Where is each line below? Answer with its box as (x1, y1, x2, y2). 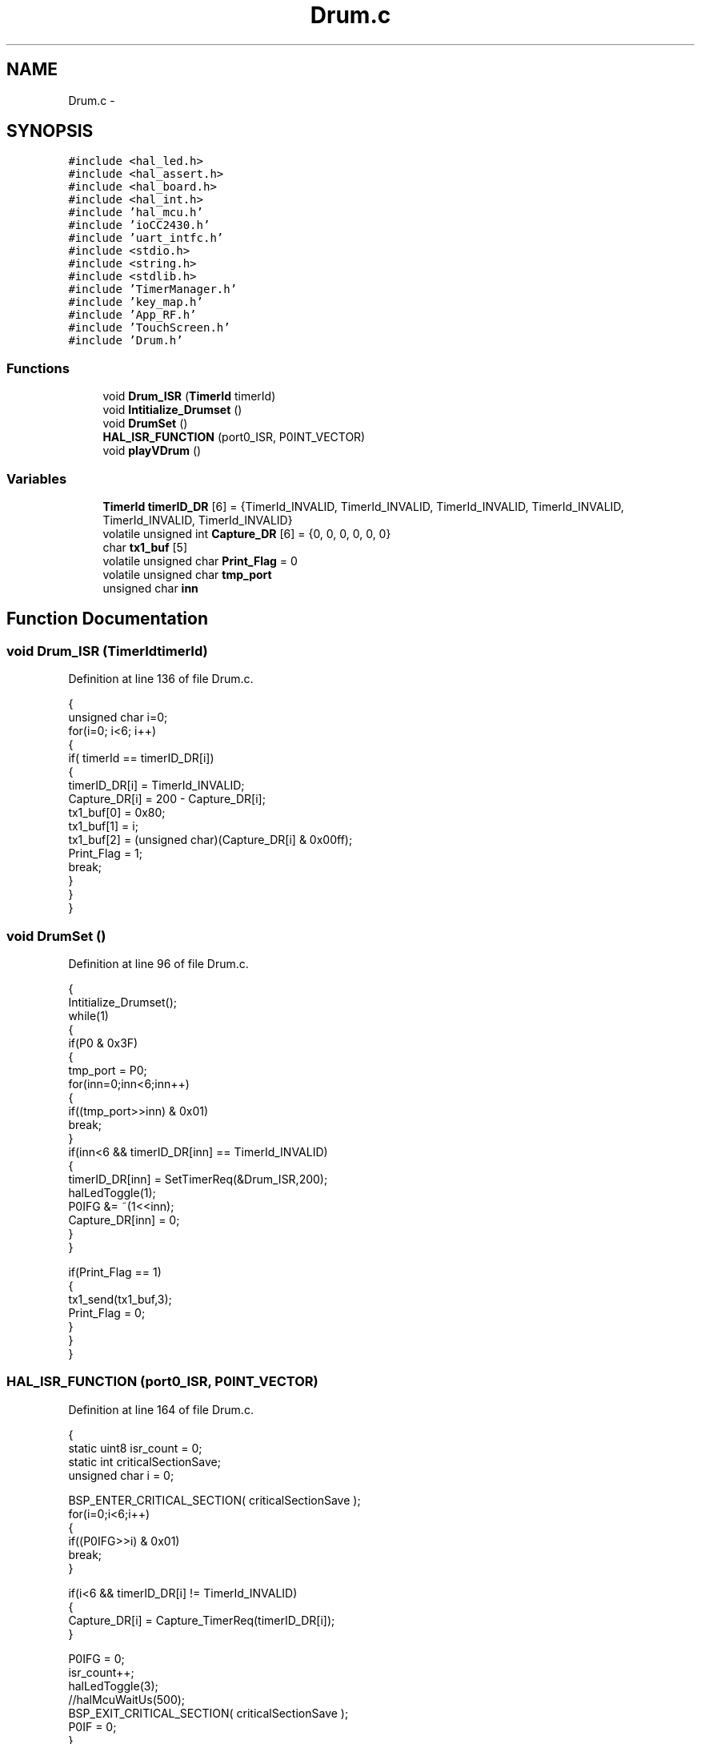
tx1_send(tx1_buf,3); (68, 1292, 172, 1306)
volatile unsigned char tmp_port (102, 567, 272, 581)
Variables (6, 470, 67, 487)
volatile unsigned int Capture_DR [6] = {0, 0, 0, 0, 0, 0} (102, 526, 391, 540)
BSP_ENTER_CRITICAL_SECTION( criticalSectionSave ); (68, 1493, 361, 1507)
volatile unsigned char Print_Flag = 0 (102, 553, 298, 568)
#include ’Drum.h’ (68, 334, 183, 348)
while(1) (68, 1008, 109, 1023)
